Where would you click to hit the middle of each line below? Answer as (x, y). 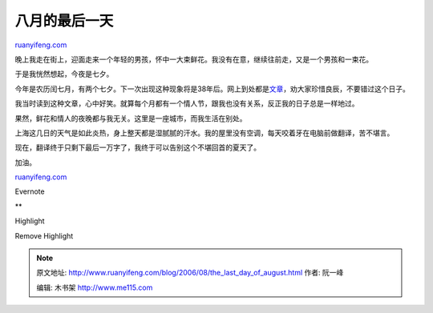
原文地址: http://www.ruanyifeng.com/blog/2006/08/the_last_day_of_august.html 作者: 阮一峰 (190, 273)
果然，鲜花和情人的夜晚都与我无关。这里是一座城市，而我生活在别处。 (131, 118)
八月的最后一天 (64, 21)
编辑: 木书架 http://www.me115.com (95, 287)
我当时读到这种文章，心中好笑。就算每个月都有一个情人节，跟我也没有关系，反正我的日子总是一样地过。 (187, 103)
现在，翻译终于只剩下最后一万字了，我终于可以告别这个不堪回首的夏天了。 (138, 147)
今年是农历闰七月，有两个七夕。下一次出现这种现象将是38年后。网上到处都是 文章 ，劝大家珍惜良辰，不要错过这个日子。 (212, 89)
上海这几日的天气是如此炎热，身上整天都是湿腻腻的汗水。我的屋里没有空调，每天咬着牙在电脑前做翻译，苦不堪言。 (204, 133)
